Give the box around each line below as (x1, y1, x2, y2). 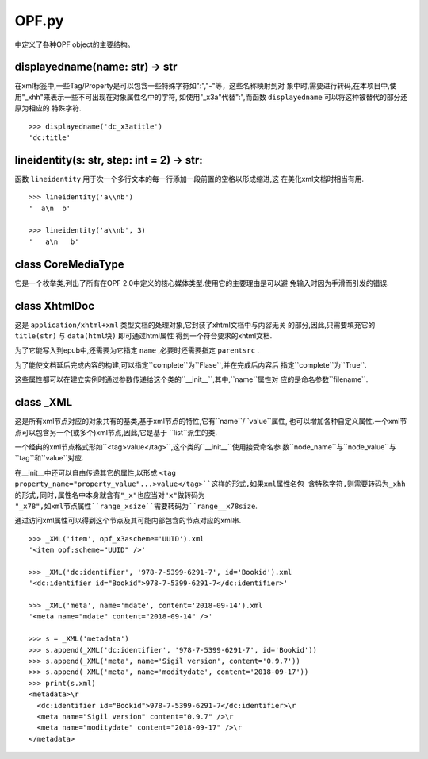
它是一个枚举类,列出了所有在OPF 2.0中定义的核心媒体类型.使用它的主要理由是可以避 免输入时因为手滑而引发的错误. (14, 278, 389, 287)
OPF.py (14, 12, 64, 29)
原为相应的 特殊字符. (14, 103, 82, 113)
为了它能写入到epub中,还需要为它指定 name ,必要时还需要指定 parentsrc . (14, 345, 260, 355)
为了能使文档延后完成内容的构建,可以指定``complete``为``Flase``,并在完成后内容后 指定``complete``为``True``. (14, 360, 368, 369)
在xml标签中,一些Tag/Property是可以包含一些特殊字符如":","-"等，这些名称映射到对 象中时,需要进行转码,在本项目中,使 (14, 81, 397, 91)
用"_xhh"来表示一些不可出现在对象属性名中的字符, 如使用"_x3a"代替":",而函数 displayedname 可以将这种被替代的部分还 (14, 92, 408, 102)
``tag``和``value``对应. (14, 453, 84, 463)
